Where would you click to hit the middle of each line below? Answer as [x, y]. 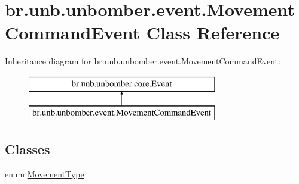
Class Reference [213, 32]
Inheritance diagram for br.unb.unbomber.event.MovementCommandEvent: [143, 61]
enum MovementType [45, 174]
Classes [28, 149]
